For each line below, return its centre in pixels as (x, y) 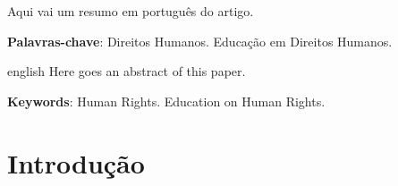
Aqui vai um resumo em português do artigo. (131, 11)
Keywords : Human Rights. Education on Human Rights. (166, 101)
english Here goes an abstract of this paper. (127, 71)
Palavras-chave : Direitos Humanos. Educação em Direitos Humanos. (200, 41)
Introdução (76, 162)
